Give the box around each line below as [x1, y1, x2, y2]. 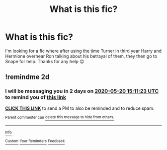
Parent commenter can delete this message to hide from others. [5, 115, 114, 120]
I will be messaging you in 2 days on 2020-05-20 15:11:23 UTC [5, 88, 159, 95]
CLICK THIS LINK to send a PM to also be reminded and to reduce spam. [5, 105, 155, 111]
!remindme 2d [5, 73, 50, 81]
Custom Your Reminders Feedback [5, 139, 65, 144]
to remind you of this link [5, 94, 66, 101]
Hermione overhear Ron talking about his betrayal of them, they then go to [5, 53, 158, 59]
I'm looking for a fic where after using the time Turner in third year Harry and [5, 48, 162, 54]
